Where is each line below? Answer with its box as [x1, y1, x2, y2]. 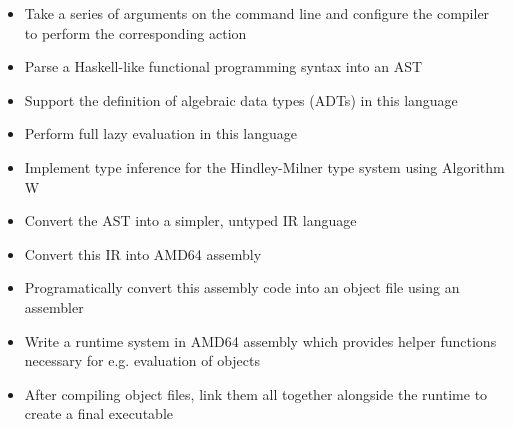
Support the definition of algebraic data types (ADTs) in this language [24, 89, 458, 110]
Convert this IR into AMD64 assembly [24, 243, 262, 264]
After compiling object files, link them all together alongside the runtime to [24, 383, 488, 404]
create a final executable [24, 403, 173, 424]
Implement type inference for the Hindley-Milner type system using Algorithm [24, 156, 505, 177]
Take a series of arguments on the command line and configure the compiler [24, 3, 490, 23]
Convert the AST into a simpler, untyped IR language [24, 210, 357, 231]
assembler [24, 296, 84, 317]
